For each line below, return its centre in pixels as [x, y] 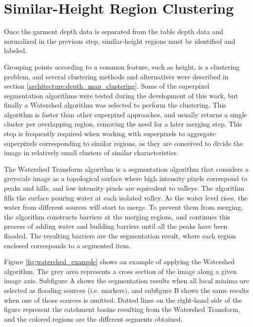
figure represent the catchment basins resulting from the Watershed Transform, [122, 309]
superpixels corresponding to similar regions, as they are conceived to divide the [124, 143]
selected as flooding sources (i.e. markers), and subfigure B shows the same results [126, 290]
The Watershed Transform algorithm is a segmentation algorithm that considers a [126, 169]
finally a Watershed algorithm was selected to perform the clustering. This [115, 105]
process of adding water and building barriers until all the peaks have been [116, 226]
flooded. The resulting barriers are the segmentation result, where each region [120, 236]
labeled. [16, 50]
